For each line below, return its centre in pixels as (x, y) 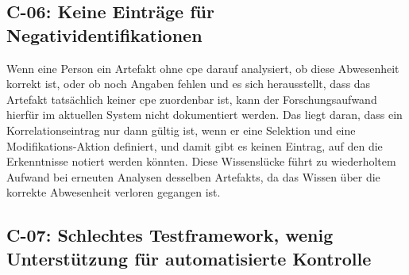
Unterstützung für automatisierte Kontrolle (189, 258)
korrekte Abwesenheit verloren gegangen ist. (114, 192)
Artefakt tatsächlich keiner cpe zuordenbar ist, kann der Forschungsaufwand (192, 99)
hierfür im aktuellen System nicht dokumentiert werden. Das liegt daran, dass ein (204, 115)
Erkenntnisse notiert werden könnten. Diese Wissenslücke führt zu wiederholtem (201, 161)
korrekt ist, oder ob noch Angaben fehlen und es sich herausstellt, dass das (189, 84)
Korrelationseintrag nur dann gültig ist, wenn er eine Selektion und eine (181, 130)
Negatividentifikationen (104, 34)
